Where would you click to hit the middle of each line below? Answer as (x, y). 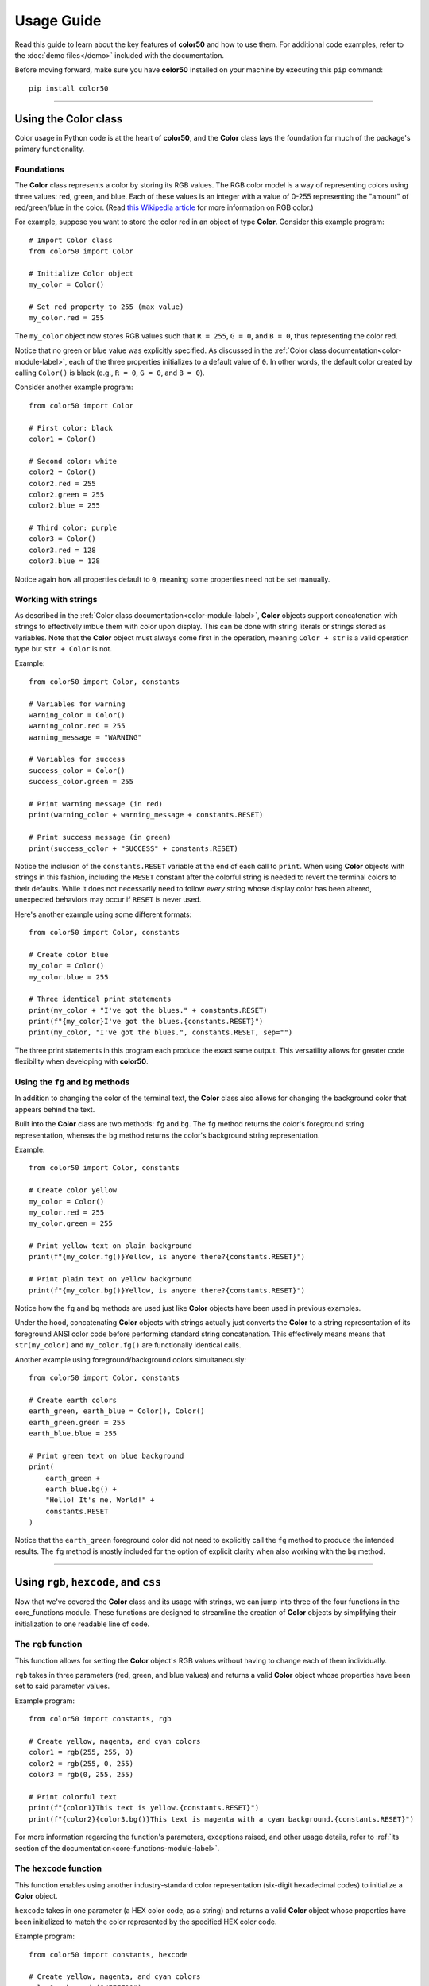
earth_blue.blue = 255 (73, 1433)
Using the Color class (69, 119)
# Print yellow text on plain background (110, 1246)
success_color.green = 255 (81, 782)
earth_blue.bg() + (81, 1489)
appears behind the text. (55, 1109)
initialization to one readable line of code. (82, 1624)
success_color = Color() (77, 770)
